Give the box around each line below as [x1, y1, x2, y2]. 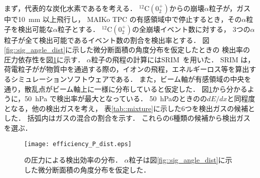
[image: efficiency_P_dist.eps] [24, 140, 132, 148]
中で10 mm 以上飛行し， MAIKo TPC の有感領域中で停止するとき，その [4, 14, 242, 24]
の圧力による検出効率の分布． [24, 155, 122, 165]
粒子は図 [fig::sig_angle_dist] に [129, 155, 225, 165]
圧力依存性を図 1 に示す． [4, 54, 85, 64]
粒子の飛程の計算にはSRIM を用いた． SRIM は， [91, 54, 255, 64]
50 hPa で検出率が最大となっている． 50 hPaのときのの [25, 93, 207, 104]
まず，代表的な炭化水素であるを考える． [4, 3, 137, 13]
